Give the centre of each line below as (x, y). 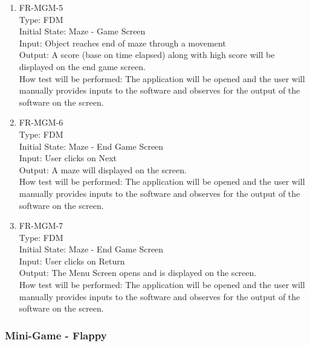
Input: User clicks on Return (72, 261)
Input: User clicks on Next (68, 158)
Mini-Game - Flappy (56, 335)
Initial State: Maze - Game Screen (82, 31)
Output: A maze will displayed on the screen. (103, 169)
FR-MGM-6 (41, 122)
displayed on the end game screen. (82, 66)
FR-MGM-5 (41, 7)
